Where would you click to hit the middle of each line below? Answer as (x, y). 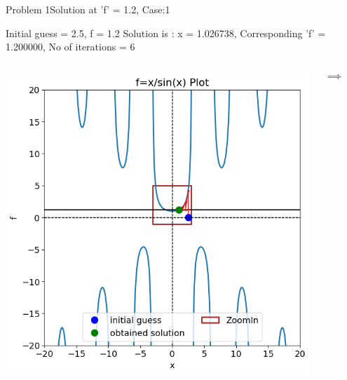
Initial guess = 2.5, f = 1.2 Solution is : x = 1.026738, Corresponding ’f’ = (166, 33)
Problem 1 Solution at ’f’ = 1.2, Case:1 (88, 9)
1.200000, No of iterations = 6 (70, 47)
